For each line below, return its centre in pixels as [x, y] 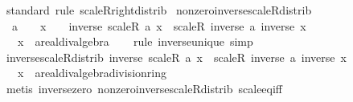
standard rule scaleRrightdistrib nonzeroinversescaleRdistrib [159, 10]
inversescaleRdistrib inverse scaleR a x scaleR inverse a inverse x [176, 57]
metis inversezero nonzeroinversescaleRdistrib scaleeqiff [144, 88]
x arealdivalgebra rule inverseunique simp [135, 41]
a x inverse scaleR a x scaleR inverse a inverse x [159, 25]
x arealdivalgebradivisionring [92, 73]
